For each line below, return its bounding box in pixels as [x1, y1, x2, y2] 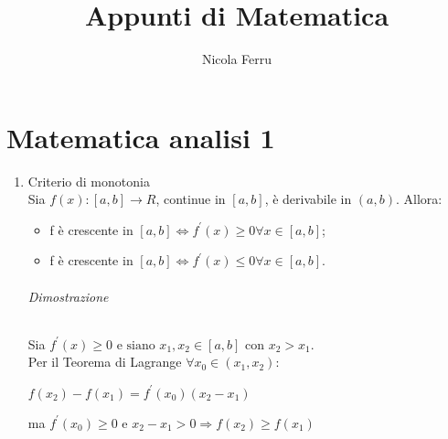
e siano [116, 338, 155, 352]
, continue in [155, 189, 226, 209]
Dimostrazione [27, 286, 109, 305]
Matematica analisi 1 [6, 118, 275, 155]
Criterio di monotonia [27, 171, 150, 190]
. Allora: [395, 189, 443, 209]
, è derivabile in [264, 189, 352, 209]
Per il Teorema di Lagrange [27, 352, 182, 371]
